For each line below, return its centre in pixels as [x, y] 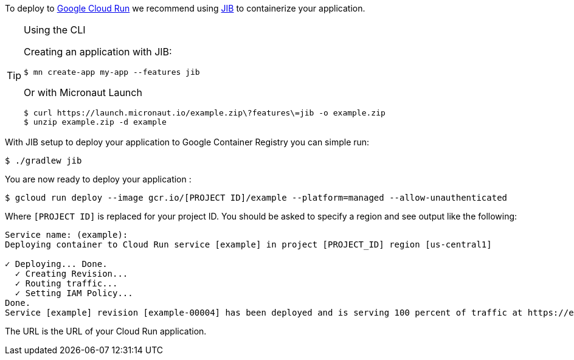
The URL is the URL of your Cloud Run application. [106, 331]
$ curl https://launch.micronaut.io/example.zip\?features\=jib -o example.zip [205, 113]
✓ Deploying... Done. [56, 264]
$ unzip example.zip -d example [95, 122]
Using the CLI [55, 30]
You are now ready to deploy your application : [98, 179]
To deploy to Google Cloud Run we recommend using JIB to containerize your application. [185, 8]
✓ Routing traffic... [66, 283]
